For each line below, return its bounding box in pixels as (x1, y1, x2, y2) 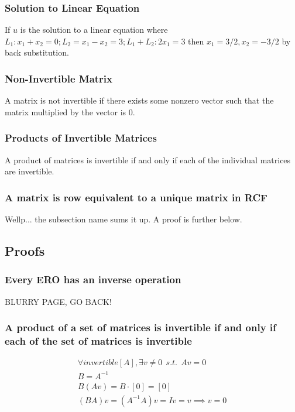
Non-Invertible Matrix (5, 71, 113, 85)
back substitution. (5, 46, 69, 59)
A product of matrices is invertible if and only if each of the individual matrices (5, 153, 291, 166)
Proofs (5, 242, 45, 260)
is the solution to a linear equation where (20, 23, 168, 36)
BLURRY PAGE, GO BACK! (5, 295, 112, 307)
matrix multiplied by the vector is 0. (5, 105, 135, 118)
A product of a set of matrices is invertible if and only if (5, 320, 276, 335)
